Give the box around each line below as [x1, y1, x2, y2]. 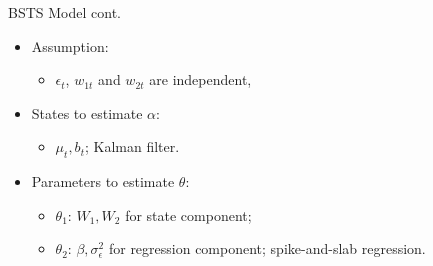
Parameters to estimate [31, 171, 175, 192]
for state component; [125, 204, 252, 225]
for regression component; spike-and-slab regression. [108, 238, 426, 259]
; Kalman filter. [84, 136, 180, 157]
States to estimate [31, 102, 143, 123]
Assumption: [31, 35, 109, 56]
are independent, [149, 69, 252, 90]
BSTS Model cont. [8, 2, 121, 22]
